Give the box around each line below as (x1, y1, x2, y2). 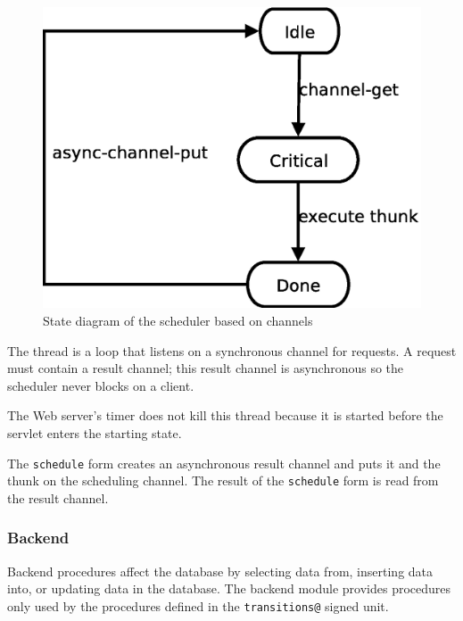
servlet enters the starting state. (7, 424, 182, 443)
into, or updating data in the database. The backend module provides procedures (7, 579, 451, 598)
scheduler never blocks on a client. (7, 376, 194, 394)
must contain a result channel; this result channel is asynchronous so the (7, 359, 404, 377)
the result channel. (7, 488, 109, 507)
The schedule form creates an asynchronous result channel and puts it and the (7, 453, 441, 472)
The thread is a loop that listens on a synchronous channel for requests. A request (7, 341, 457, 360)
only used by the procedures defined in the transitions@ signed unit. (7, 596, 389, 615)
